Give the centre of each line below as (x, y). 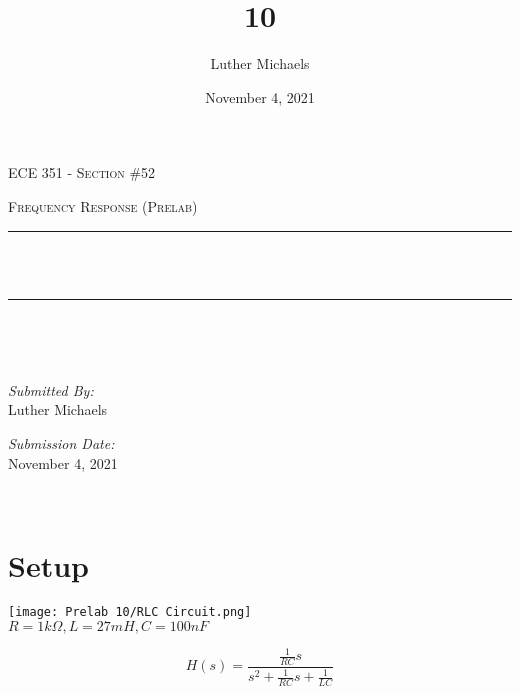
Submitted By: (51, 389)
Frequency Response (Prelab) (103, 205)
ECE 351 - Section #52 (82, 172)
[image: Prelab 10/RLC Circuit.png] (130, 611)
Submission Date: (61, 443)
